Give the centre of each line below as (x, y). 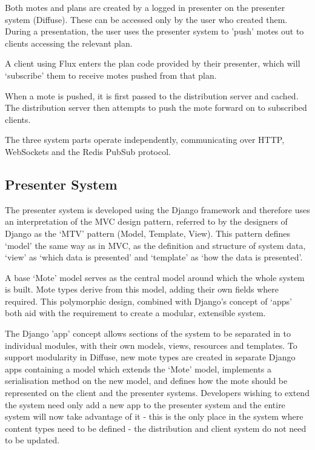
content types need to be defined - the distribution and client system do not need (156, 428)
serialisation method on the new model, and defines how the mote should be (146, 381)
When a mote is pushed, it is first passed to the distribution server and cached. (152, 95)
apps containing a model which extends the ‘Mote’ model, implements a (138, 369)
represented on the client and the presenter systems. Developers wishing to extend (157, 393)
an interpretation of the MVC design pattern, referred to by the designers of (146, 221)
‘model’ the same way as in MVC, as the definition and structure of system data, (155, 245)
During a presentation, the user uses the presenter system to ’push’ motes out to (154, 31)
